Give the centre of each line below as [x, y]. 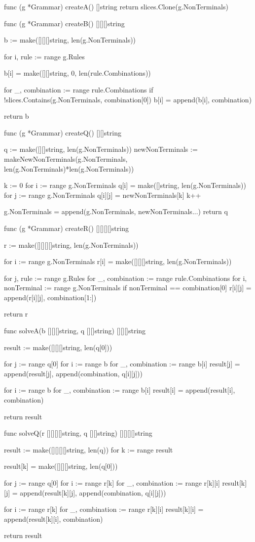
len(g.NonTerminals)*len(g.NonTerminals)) [69, 168]
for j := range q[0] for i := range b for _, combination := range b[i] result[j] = [122, 364]
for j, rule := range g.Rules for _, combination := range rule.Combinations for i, [126, 278]
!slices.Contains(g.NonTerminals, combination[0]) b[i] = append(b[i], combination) [128, 99]
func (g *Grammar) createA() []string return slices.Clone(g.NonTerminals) [116, 6]
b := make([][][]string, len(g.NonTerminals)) [70, 40]
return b [17, 116]
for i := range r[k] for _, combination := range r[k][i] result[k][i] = [104, 509]
